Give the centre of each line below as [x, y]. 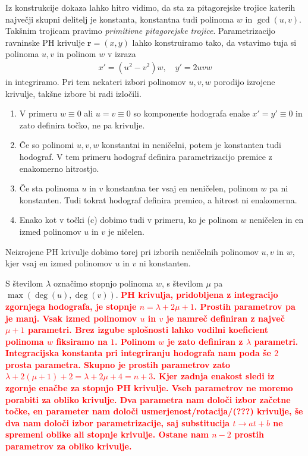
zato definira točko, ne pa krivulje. [82, 125]
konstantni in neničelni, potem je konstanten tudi [191, 145]
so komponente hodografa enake [191, 113]
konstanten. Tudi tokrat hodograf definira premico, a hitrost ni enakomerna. [158, 199]
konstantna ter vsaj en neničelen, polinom [182, 188]
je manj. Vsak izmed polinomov [71, 318]
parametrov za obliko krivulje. [69, 446]
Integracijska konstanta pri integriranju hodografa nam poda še [138, 353]
